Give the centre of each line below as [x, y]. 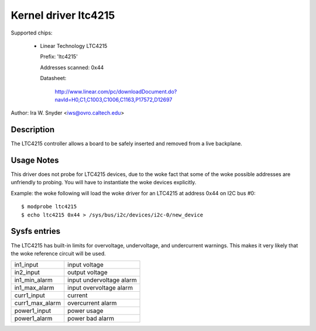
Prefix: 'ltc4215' [59, 57]
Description [33, 130]
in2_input [27, 273]
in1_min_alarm [33, 280]
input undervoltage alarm [102, 280]
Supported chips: [32, 33]
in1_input [26, 265]
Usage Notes [35, 160]
